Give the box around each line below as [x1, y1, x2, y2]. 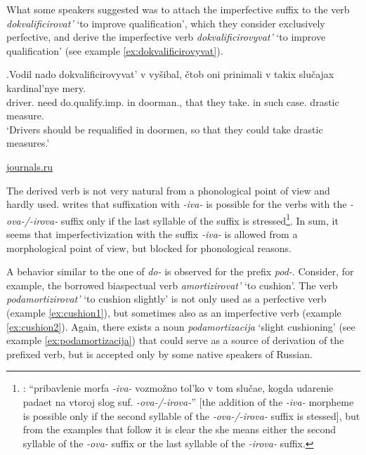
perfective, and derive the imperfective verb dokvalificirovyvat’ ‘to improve [6, 29, 326, 44]
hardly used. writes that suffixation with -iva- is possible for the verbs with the [6, 197, 347, 211]
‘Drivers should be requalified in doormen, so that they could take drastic [6, 121, 323, 136]
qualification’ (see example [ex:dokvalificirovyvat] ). [6, 43, 223, 58]
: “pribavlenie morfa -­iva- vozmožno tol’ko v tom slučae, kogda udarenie [22, 381, 334, 395]
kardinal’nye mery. [6, 80, 86, 95]
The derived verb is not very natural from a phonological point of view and [6, 183, 330, 197]
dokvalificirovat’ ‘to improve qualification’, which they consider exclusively [6, 15, 325, 30]
